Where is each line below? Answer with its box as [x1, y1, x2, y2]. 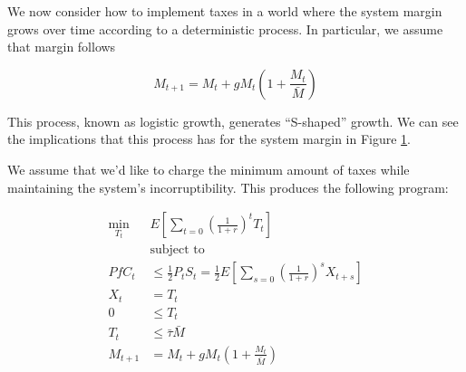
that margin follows [7, 37, 116, 56]
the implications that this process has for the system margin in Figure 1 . [7, 129, 412, 148]
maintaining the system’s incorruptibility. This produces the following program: [7, 177, 449, 196]
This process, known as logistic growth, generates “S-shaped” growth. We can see [7, 111, 459, 130]
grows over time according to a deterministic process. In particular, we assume [7, 19, 443, 38]
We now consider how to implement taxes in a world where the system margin [7, 2, 442, 20]
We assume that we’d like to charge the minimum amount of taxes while [7, 159, 410, 178]
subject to [150, 243, 205, 257]
